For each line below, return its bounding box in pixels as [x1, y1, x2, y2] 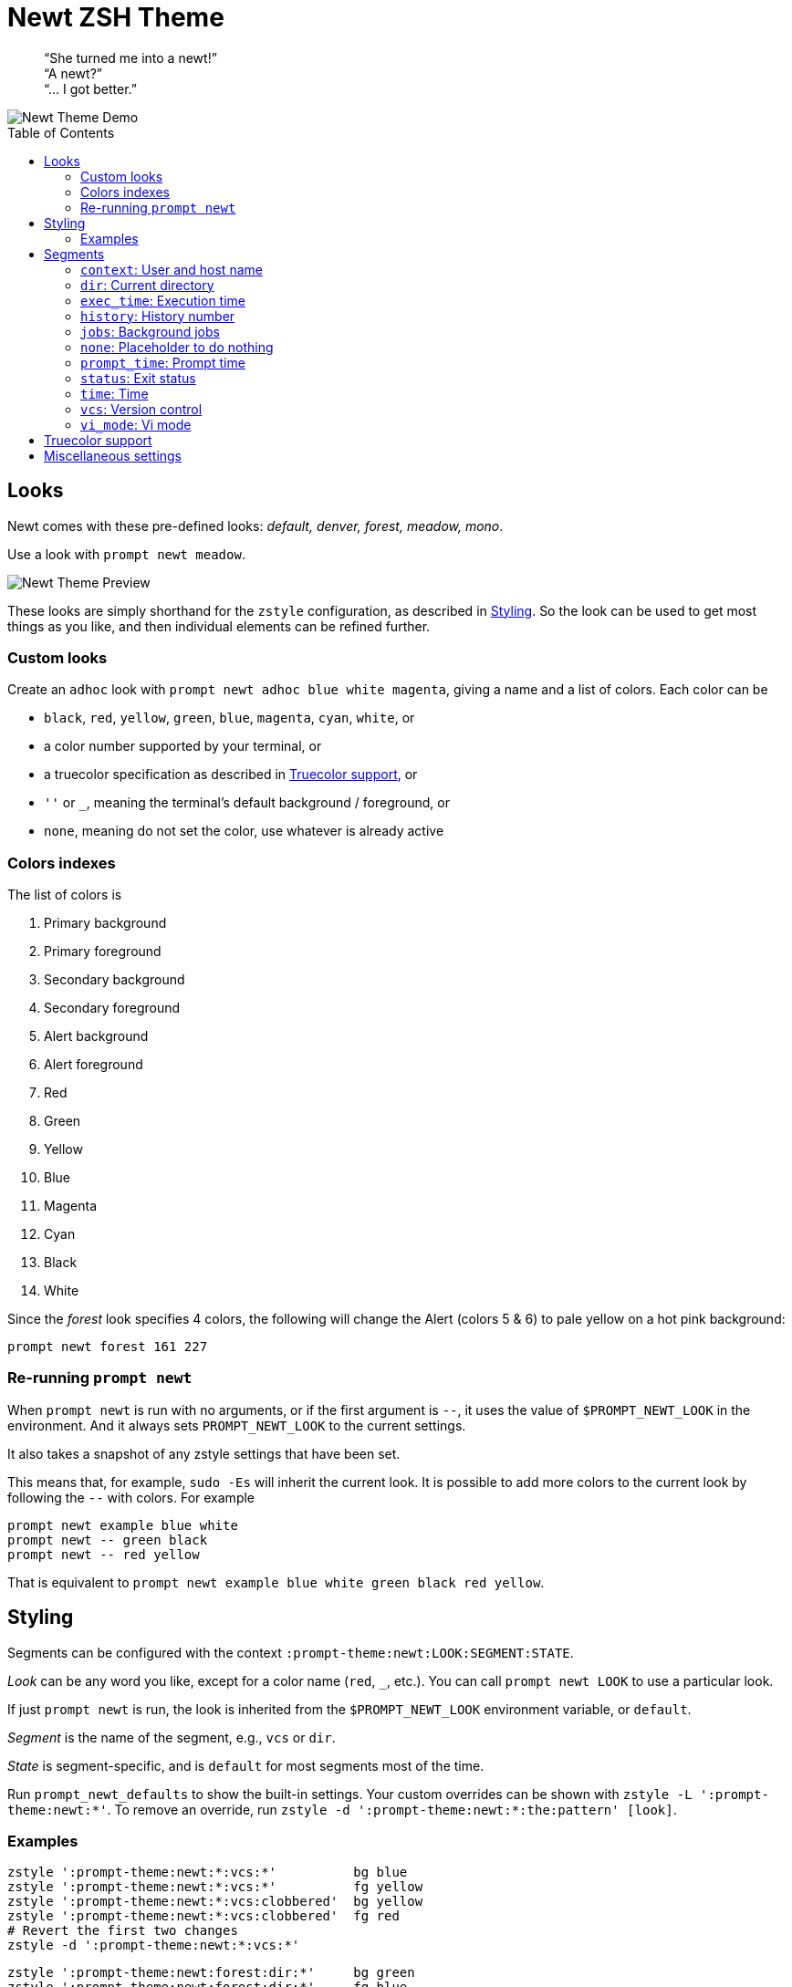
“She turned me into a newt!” [44, 49, 217, 66]
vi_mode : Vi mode [80, 416, 192, 432]
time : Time [80, 385, 149, 401]
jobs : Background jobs [80, 323, 220, 339]
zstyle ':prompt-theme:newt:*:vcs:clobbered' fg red [7, 1909, 400, 1924]
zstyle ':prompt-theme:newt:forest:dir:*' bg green [7, 1965, 415, 1981]
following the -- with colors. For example [7, 1489, 255, 1505]
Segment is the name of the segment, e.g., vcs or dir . [7, 1729, 336, 1745]
